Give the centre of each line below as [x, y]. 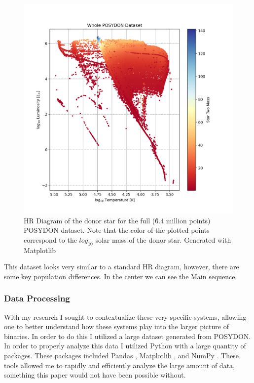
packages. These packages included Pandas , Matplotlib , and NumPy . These [122, 355]
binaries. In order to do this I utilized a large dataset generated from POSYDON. [127, 336]
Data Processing [37, 298]
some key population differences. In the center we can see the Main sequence [120, 276]
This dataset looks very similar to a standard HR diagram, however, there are [122, 267]
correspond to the [50, 239]
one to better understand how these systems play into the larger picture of [116, 326]
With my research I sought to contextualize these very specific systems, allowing [125, 317]
